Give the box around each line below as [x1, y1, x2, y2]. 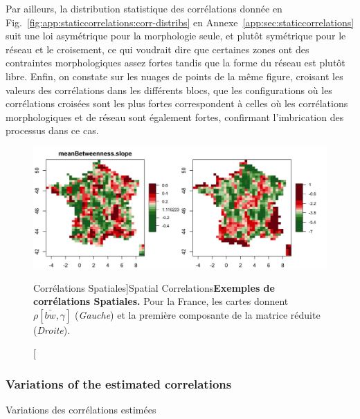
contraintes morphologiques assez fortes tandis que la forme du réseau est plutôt [6, 55, 345, 70]
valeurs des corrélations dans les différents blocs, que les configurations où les [6, 82, 332, 97]
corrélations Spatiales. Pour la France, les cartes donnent [33, 294, 289, 308]
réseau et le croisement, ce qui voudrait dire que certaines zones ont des [6, 41, 309, 56]
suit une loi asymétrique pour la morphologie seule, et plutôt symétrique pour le [6, 28, 346, 43]
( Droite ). [33, 322, 71, 337]
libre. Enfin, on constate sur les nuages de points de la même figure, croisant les [6, 68, 343, 83]
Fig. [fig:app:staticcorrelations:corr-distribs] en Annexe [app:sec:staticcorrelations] [6, 15, 354, 29]
